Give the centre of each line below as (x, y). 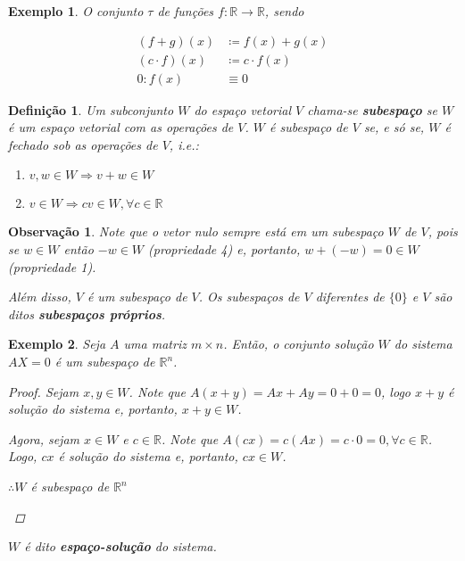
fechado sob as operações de (83, 144)
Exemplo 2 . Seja (57, 344)
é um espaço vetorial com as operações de (121, 127)
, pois (443, 231)
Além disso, (40, 297)
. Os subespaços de (249, 297)
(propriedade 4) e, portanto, (224, 249)
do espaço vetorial (243, 109)
